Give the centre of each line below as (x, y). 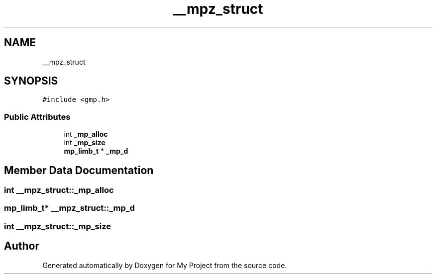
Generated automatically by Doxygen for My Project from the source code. (165, 265)
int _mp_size (85, 143)
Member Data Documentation (79, 170)
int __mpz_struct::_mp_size (57, 226)
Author (22, 246)
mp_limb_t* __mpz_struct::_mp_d (69, 208)
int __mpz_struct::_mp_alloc (59, 190)
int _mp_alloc (86, 134)
